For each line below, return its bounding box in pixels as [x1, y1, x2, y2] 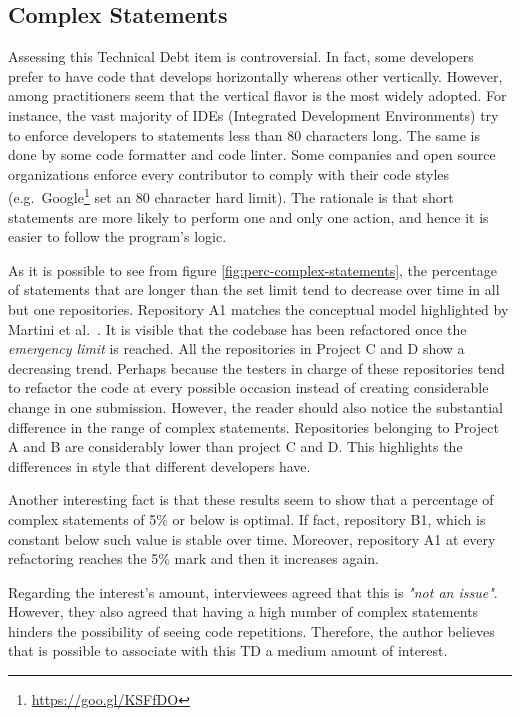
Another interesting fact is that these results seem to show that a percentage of [8, 489, 494, 510]
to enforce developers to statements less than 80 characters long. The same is [8, 124, 481, 145]
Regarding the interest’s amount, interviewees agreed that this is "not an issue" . [8, 581, 498, 602]
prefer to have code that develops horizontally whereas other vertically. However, [8, 65, 503, 86]
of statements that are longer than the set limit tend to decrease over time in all [8, 279, 500, 300]
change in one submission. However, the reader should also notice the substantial [8, 396, 503, 417]
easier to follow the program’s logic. [8, 226, 227, 247]
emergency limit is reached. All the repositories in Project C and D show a [8, 338, 465, 359]
